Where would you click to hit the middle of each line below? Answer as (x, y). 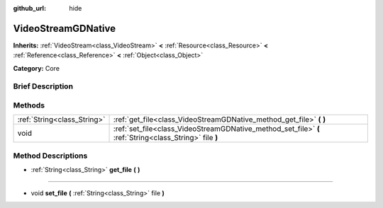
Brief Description (43, 86)
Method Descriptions (50, 156)
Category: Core (37, 68)
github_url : (29, 8)
